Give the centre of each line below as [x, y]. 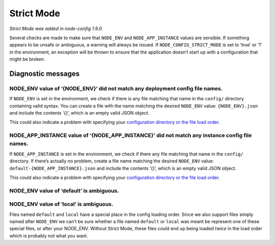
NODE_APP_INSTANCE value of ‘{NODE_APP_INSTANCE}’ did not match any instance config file [131, 135]
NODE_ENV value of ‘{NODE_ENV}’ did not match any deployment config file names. [116, 88]
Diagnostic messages [45, 74]
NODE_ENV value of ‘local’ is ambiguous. [61, 204]
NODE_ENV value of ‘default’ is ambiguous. [64, 190]
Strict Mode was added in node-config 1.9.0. [56, 29]
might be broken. [27, 59]
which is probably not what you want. [49, 236]
